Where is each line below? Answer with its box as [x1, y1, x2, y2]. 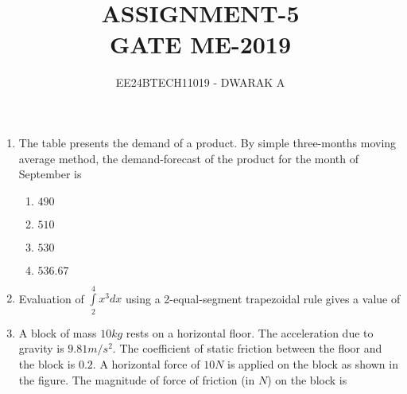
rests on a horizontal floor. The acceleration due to [126, 324, 374, 341]
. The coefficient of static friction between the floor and [112, 340, 382, 357]
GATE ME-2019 [109, 28, 292, 60]
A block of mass [18, 324, 97, 341]
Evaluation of [18, 290, 84, 306]
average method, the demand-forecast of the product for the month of [18, 150, 359, 166]
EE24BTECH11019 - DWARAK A [115, 74, 285, 91]
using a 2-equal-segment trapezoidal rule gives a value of [125, 290, 401, 306]
